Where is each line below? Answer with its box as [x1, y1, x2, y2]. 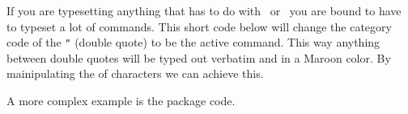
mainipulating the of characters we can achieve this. [6, 65, 264, 82]
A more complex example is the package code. [6, 92, 236, 109]
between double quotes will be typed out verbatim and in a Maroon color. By [6, 49, 391, 66]
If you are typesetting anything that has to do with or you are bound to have [6, 2, 402, 18]
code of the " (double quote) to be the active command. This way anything [6, 34, 380, 51]
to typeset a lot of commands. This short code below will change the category [6, 18, 392, 35]
